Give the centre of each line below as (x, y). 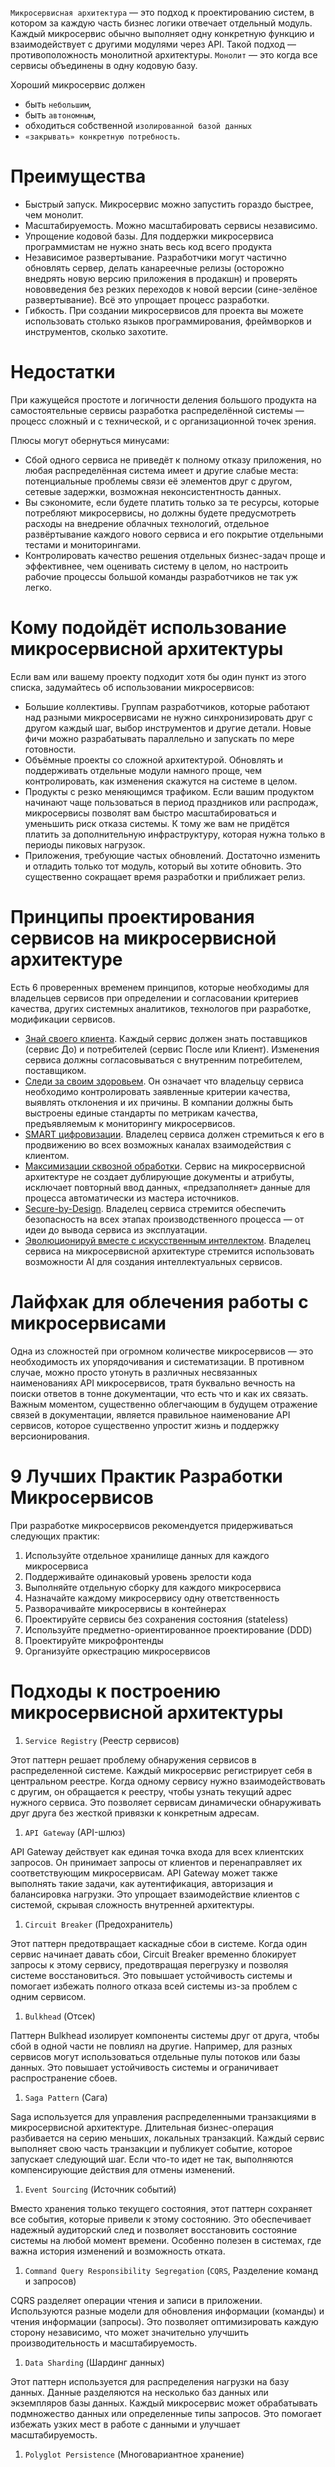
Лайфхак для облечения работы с (159, 1301)
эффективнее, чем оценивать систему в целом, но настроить (156, 566)
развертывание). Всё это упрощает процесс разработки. (147, 299)
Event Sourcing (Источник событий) (100, 2189)
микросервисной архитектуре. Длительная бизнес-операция (142, 2127)
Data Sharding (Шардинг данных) (94, 2362)
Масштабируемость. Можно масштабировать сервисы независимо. (171, 225)
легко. (38, 587)
